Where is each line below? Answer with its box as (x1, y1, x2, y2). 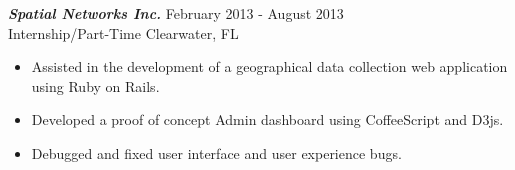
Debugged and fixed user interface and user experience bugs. (31, 142, 402, 163)
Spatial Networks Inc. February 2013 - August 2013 (8, 3, 344, 23)
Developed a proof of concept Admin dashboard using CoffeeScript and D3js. (31, 109, 504, 130)
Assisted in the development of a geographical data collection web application (31, 56, 508, 77)
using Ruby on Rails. (31, 75, 160, 96)
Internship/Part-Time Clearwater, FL (8, 22, 239, 43)
